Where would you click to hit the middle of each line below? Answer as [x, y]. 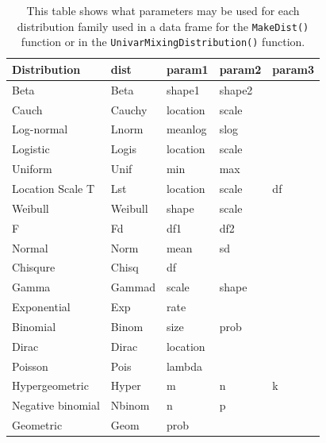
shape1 [183, 89]
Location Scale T [54, 188]
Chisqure [34, 267]
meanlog [186, 129]
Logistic [31, 149]
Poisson [30, 366]
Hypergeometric [50, 385]
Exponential [41, 307]
